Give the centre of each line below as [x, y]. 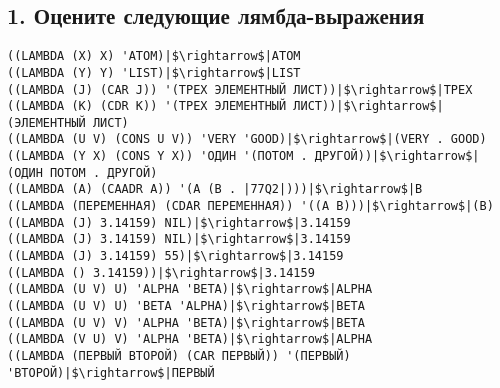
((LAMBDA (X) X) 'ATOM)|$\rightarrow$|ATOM [154, 56]
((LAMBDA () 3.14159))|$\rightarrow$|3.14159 [161, 272]
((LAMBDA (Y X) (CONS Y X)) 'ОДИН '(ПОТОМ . [157, 156]
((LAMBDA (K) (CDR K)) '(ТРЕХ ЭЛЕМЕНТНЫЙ [147, 106]
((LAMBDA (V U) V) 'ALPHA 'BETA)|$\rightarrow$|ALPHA [190, 339]
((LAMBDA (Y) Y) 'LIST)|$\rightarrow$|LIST [154, 72]
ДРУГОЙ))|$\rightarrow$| [397, 156]
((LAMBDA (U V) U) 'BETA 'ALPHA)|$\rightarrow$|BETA [186, 306]
